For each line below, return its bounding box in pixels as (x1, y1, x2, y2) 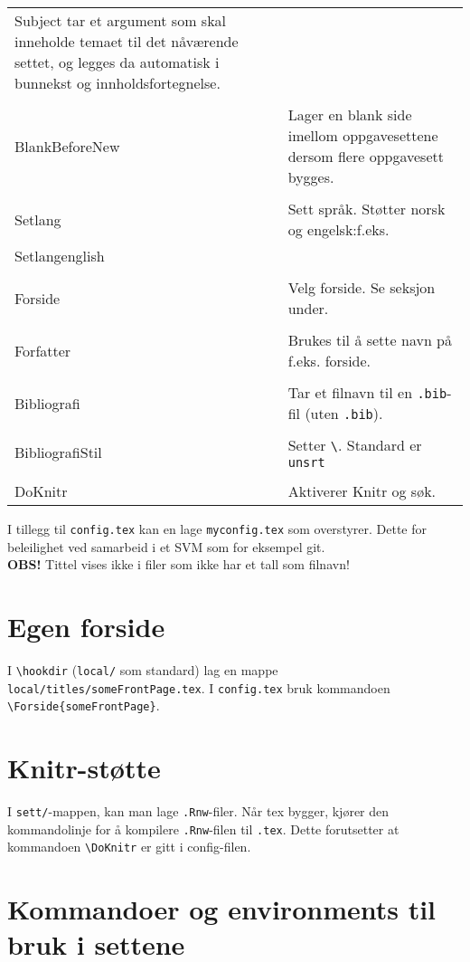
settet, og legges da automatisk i (14, 52, 220, 72)
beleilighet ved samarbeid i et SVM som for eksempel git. (7, 537, 325, 556)
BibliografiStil (14, 442, 102, 462)
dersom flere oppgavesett (287, 146, 444, 167)
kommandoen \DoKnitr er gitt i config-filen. (7, 837, 251, 856)
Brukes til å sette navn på (287, 329, 453, 350)
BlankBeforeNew (14, 135, 120, 157)
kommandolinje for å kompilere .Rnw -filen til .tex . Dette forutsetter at (7, 819, 399, 838)
